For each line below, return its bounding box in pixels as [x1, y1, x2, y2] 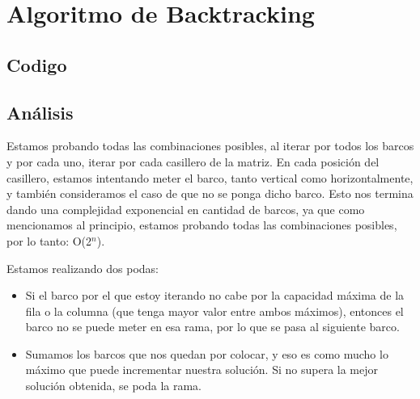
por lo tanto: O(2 [6, 232, 92, 249]
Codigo [6, 52, 67, 77]
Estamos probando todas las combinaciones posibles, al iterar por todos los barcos [6, 137, 414, 154]
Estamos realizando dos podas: [6, 259, 159, 276]
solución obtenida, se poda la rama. [25, 377, 202, 394]
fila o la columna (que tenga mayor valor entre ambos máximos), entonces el [25, 302, 404, 319]
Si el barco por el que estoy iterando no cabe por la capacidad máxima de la [25, 287, 405, 304]
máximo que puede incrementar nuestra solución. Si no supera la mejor [25, 361, 378, 378]
